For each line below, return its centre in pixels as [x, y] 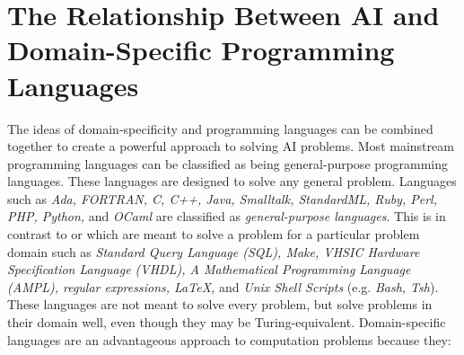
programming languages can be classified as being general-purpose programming [228, 163]
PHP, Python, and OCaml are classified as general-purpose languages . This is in [227, 216]
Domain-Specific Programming [201, 50]
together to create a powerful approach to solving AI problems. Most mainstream [231, 146]
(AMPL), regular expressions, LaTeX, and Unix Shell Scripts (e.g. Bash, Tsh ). [223, 286]
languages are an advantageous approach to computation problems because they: [229, 339]
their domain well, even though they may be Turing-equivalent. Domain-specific [227, 322]
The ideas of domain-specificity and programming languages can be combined [220, 128]
